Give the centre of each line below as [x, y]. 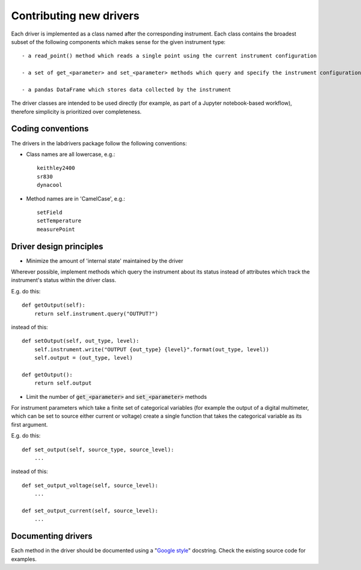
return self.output [63, 383]
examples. [24, 559]
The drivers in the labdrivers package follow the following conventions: [99, 143]
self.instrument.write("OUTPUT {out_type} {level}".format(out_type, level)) [152, 349]
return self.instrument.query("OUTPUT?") [96, 314]
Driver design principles [57, 246]
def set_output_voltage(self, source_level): [90, 485]
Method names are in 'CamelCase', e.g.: [76, 198]
